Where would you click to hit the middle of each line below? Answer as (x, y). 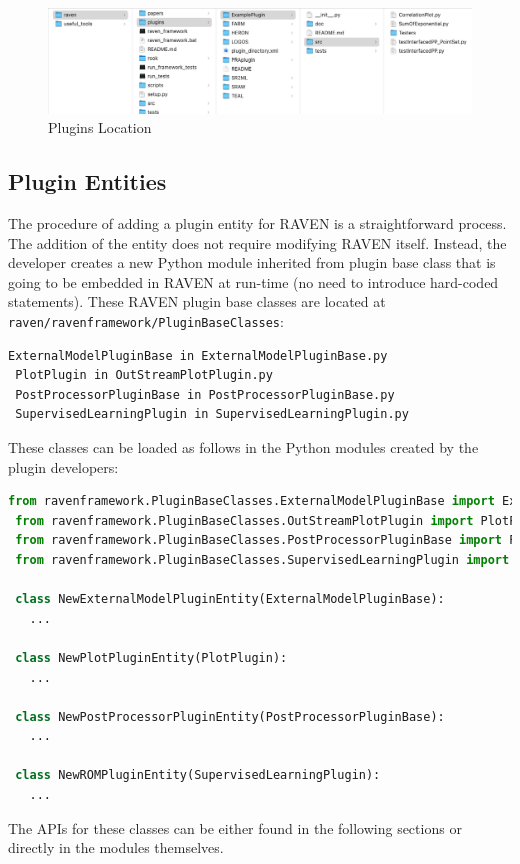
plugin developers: (63, 466)
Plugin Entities (87, 181)
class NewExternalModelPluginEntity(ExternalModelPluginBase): (230, 599)
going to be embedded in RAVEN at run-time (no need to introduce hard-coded (253, 281)
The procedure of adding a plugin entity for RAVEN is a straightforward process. (257, 222)
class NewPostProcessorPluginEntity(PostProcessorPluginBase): (230, 716)
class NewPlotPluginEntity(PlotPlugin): (151, 657)
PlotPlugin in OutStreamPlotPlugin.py (144, 375)
